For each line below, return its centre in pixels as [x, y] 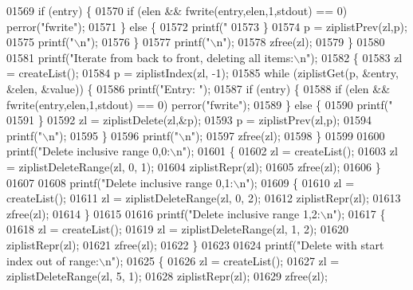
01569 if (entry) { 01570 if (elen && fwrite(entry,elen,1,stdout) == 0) [177, 10]
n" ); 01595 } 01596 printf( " [113, 135]
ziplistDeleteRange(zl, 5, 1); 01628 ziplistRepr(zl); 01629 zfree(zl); [167, 276]
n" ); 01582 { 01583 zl [351, 57]
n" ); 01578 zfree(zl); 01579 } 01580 [301, 42]
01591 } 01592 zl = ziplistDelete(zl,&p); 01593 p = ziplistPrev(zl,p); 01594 [189, 120]
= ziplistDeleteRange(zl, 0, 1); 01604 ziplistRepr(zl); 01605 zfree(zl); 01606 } [194, 166]
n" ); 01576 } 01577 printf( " [145, 42]
